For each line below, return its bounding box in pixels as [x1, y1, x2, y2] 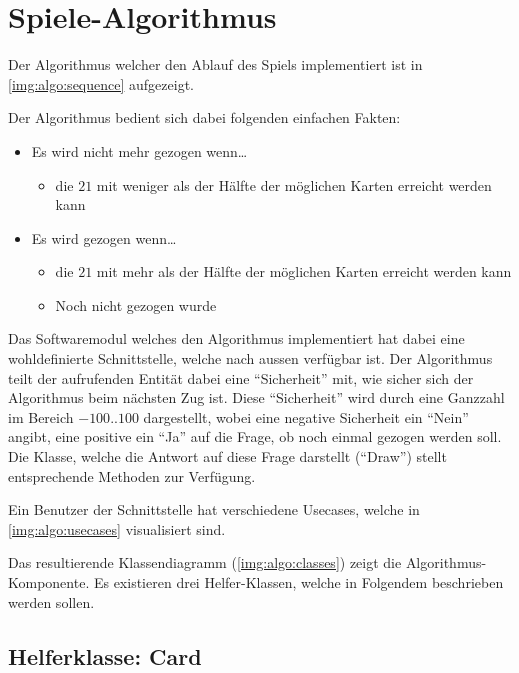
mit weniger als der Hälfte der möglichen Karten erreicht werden [96, 174, 492, 195]
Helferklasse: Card [8, 640, 202, 671]
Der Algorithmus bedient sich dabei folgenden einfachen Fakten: [8, 107, 401, 128]
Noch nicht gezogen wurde [55, 294, 217, 315]
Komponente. [8, 572, 90, 592]
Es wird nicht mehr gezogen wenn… [31, 140, 248, 161]
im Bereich [8, 406, 74, 427]
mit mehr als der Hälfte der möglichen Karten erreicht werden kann [96, 261, 512, 282]
